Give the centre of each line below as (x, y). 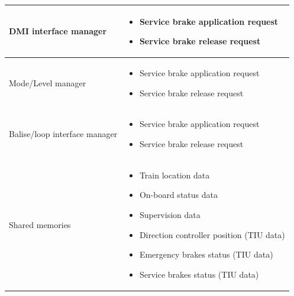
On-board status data (178, 195)
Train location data (175, 175)
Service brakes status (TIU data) (199, 274)
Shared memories (40, 224)
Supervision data (170, 214)
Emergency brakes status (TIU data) (206, 254)
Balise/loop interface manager (63, 134)
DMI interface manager (58, 31)
